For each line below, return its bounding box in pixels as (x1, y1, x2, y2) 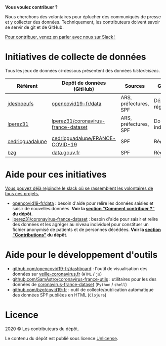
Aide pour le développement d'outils (5, 249, 158, 261)
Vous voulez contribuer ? (5, 4, 58, 10)
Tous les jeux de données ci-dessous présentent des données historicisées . (5, 67, 160, 73)
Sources (124, 82, 145, 89)
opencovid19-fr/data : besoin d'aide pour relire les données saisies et (12, 200, 154, 206)
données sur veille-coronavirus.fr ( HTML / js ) (12, 271, 102, 277)
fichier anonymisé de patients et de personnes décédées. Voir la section (12, 227, 161, 232)
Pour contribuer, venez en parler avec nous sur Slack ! (5, 34, 116, 40)
